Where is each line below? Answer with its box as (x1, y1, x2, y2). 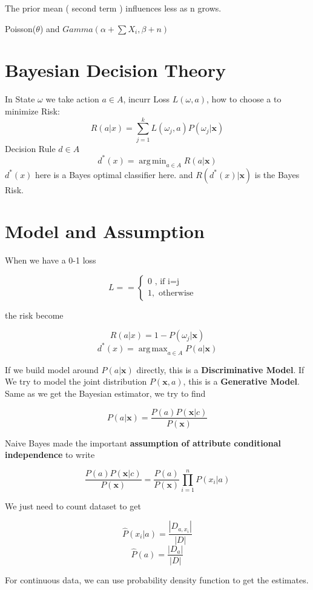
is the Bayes (254, 168, 300, 181)
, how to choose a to (206, 93, 282, 105)
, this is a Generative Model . (183, 375, 300, 388)
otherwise (158, 289, 194, 298)
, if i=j (154, 277, 180, 287)
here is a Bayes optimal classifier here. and (35, 168, 193, 181)
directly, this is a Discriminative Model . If (136, 363, 305, 376)
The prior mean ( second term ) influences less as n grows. (5, 2, 222, 14)
